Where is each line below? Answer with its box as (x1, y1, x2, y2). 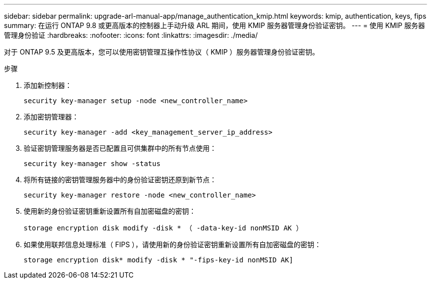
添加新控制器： (24, 81, 72, 89)
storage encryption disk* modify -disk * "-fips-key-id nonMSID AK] (24, 256, 293, 264)
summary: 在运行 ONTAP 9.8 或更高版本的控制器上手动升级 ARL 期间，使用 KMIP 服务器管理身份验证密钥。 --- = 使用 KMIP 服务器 (4, 21, 425, 29)
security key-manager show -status (24, 160, 161, 168)
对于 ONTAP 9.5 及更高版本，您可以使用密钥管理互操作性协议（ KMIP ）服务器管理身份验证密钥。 (4, 48, 319, 56)
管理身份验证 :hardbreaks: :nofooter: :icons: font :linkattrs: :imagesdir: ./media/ (4, 31, 258, 39)
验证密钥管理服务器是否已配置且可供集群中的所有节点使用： (24, 144, 216, 152)
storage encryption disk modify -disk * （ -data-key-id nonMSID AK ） (24, 224, 303, 232)
